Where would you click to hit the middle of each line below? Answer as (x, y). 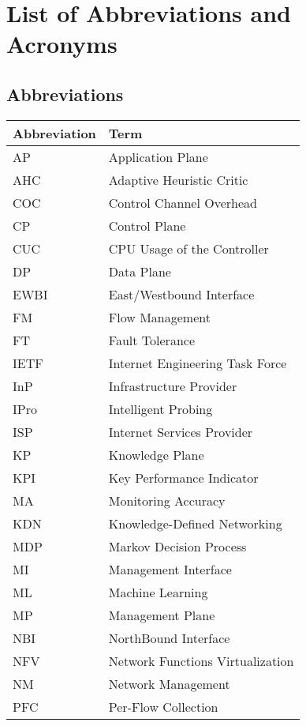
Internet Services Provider (181, 431)
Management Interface (170, 569)
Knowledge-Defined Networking (195, 523)
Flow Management (159, 317)
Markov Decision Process (177, 546)
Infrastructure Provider (173, 386)
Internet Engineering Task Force (198, 363)
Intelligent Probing (160, 408)
